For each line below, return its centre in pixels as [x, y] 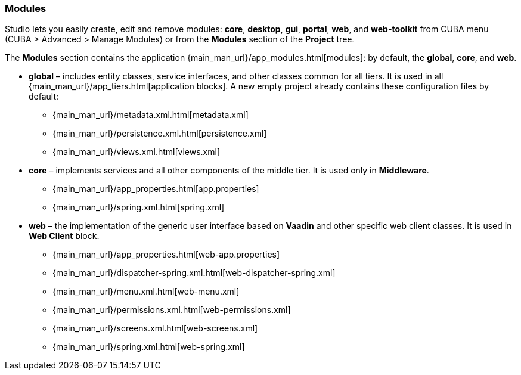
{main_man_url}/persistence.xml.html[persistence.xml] [160, 134]
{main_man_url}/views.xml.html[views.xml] [137, 152]
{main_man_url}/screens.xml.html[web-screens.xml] [155, 328]
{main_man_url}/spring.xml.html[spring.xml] [139, 207]
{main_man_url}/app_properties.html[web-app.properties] [166, 255]
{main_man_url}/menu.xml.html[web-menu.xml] [146, 292]
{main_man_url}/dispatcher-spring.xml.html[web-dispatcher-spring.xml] [194, 273]
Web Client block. [64, 236]
